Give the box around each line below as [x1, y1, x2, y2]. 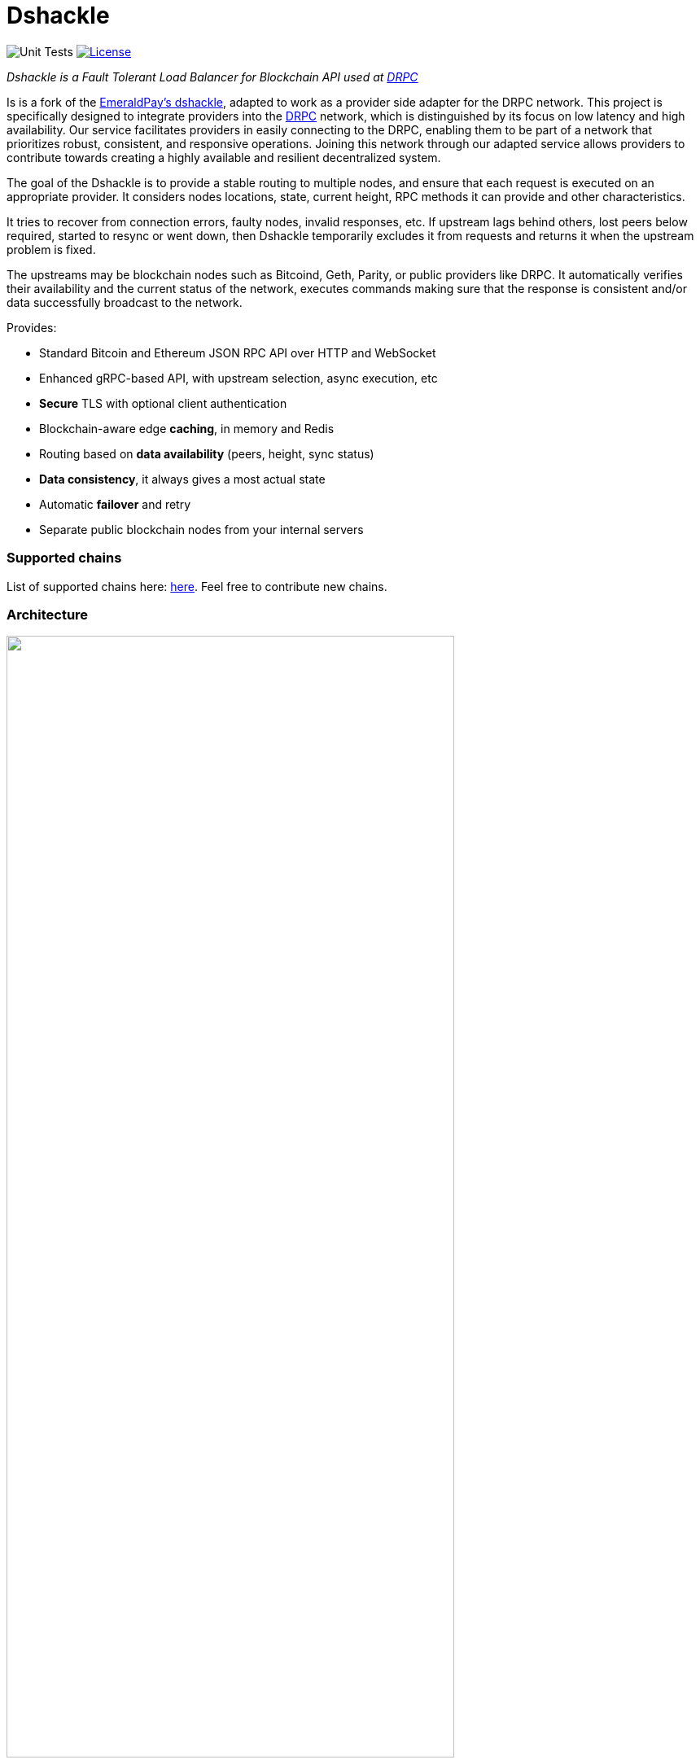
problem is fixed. [7, 242, 96, 256]
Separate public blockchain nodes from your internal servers [39, 522, 364, 536]
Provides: [7, 320, 57, 335]
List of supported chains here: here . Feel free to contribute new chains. [7, 579, 387, 593]
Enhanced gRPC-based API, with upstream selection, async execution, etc [39, 370, 438, 385]
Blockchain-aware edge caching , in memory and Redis [39, 421, 335, 436]
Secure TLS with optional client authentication [39, 396, 287, 410]
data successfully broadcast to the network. [7, 295, 243, 309]
